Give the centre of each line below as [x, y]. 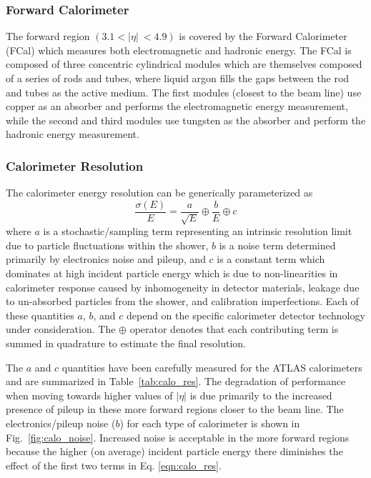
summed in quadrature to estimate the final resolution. [126, 343]
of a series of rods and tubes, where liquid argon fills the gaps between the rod [178, 78]
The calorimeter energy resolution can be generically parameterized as [159, 193]
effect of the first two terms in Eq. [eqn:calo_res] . [114, 465]
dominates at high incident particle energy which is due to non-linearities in [172, 273]
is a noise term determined [277, 245]
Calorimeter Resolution [75, 165]
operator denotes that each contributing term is [234, 329]
